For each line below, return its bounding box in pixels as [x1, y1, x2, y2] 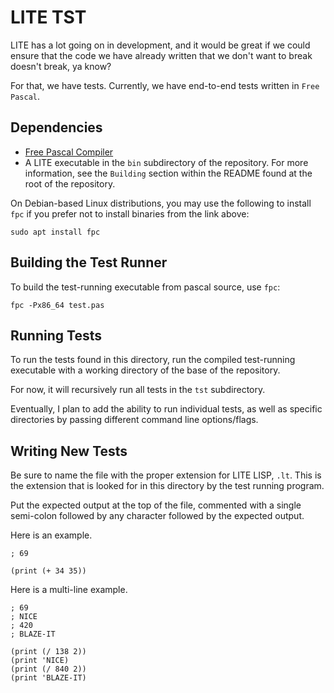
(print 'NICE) [10, 656, 70, 666]
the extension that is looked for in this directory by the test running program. [10, 480, 325, 492]
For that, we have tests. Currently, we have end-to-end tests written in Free [10, 79, 320, 91]
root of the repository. [24, 177, 116, 190]
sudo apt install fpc [10, 227, 101, 237]
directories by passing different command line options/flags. [10, 414, 259, 426]
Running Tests [10, 327, 102, 344]
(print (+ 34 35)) [10, 566, 87, 576]
